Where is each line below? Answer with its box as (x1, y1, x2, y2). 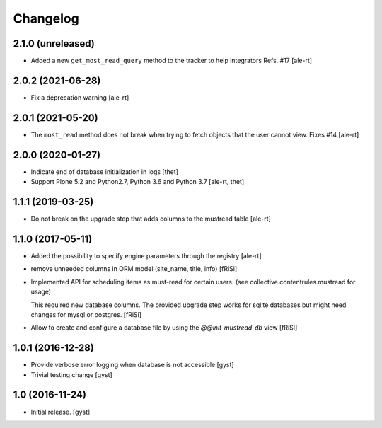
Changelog (13, 11, 79, 26)
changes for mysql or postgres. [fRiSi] (30, 310, 141, 318)
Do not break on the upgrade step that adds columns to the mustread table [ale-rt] (30, 214, 272, 223)
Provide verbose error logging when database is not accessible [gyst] (30, 361, 234, 369)
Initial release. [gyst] (30, 407, 91, 416)
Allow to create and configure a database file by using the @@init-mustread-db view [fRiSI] (30, 323, 298, 332)
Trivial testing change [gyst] (30, 370, 112, 378)
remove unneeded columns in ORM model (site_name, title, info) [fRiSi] (30, 265, 238, 273)
